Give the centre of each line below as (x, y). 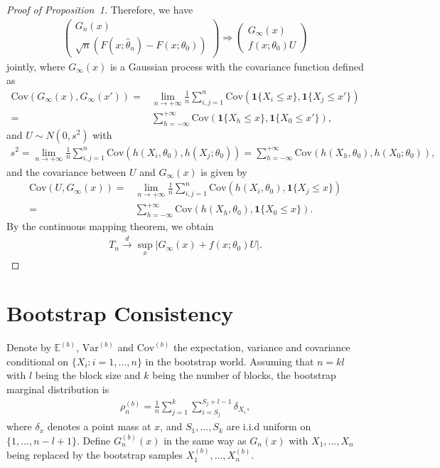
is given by (224, 171)
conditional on (38, 361)
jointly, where (36, 66)
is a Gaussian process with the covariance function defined (237, 66)
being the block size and (88, 375)
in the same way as (205, 440)
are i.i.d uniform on (269, 426)
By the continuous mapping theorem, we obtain (110, 225)
